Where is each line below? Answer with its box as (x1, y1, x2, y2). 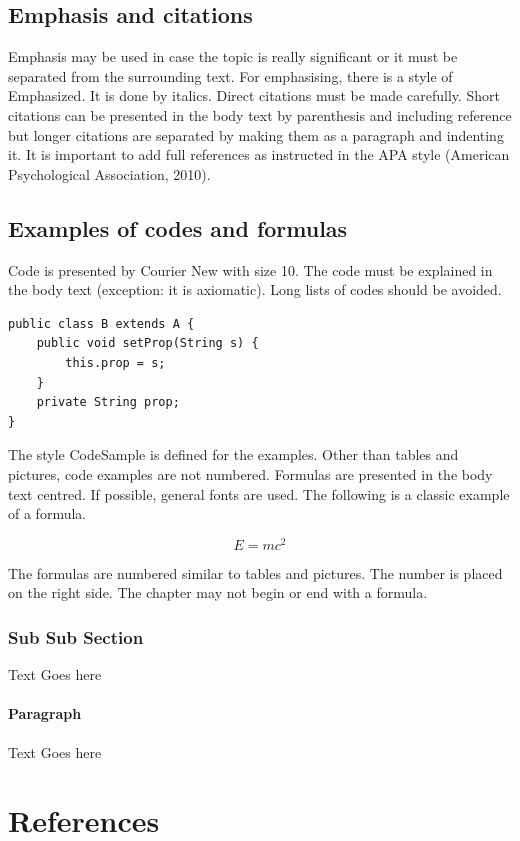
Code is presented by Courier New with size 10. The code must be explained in (8, 259, 493, 280)
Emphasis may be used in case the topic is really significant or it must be (8, 46, 458, 67)
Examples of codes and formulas (8, 212, 348, 243)
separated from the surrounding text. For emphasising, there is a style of (8, 65, 453, 86)
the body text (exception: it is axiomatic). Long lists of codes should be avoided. (8, 279, 502, 300)
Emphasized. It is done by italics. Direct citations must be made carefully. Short (8, 85, 501, 106)
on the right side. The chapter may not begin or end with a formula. (8, 582, 428, 603)
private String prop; (36, 395, 180, 410)
